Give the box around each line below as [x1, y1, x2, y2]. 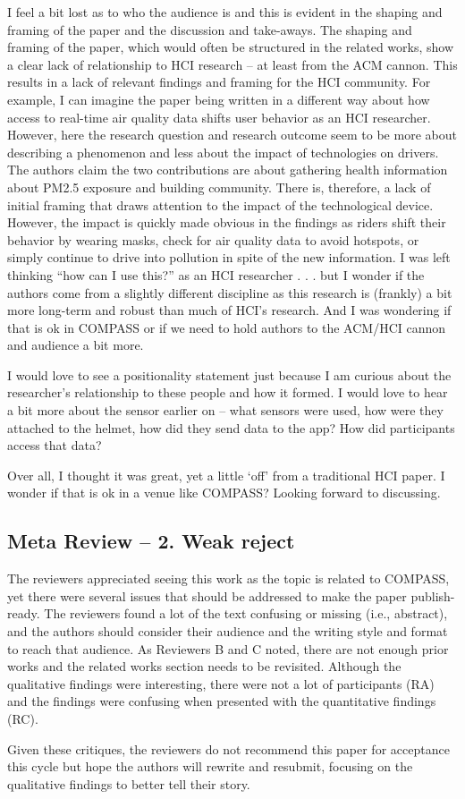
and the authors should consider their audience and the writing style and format [7, 622, 448, 641]
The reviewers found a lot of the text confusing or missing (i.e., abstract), [44, 604, 448, 623]
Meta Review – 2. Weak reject [7, 527, 295, 555]
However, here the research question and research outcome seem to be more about [7, 125, 457, 144]
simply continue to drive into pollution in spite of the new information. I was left [7, 248, 451, 267]
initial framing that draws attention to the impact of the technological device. [7, 195, 434, 214]
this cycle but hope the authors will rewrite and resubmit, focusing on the [7, 757, 413, 776]
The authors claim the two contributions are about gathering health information [7, 160, 448, 179]
